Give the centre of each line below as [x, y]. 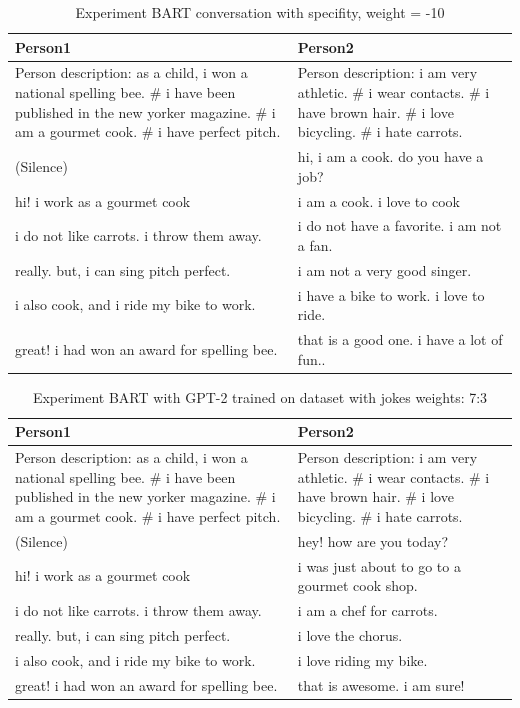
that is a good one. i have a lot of [400, 339]
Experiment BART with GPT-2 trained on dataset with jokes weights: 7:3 [260, 396]
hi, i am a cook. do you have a [390, 156]
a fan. [315, 244]
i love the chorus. [350, 634]
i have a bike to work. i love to [391, 294]
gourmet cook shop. [357, 585]
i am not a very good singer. [384, 269]
